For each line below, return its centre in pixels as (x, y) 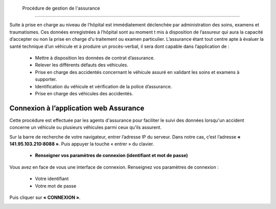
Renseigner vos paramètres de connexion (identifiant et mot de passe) (111, 155)
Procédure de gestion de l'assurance (61, 8)
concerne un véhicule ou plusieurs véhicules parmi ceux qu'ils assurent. (86, 127)
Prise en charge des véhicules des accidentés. (84, 93)
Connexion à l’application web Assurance (77, 108)
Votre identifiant (52, 179)
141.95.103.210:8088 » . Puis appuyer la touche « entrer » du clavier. (82, 144)
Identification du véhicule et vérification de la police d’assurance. (103, 86)
